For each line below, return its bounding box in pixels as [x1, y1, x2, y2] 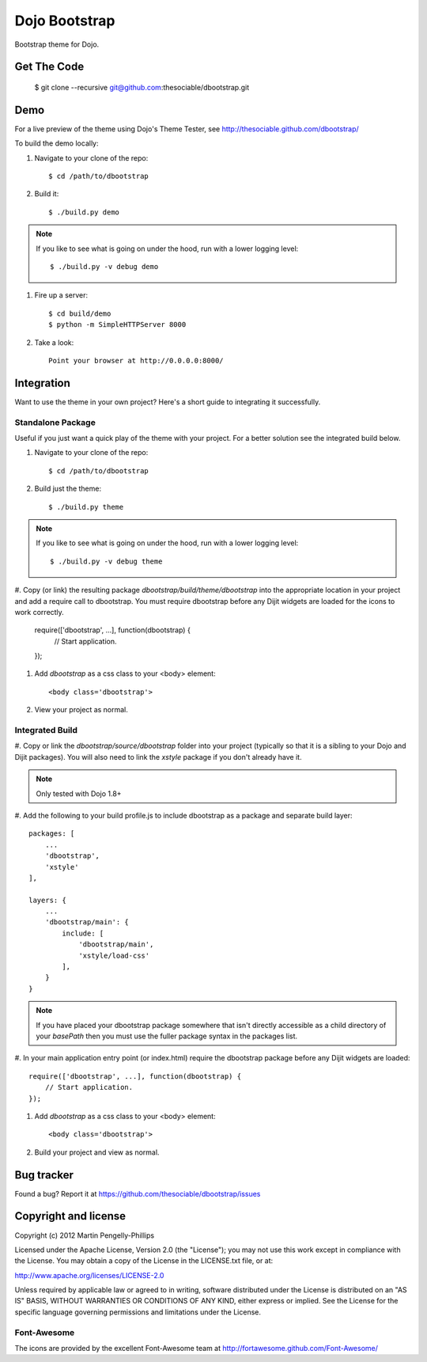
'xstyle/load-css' [78, 950, 150, 960]
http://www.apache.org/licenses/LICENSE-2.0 [14, 1270, 164, 1280]
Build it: [34, 189, 59, 199]
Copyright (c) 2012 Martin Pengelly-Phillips [14, 1231, 154, 1240]
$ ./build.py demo [48, 207, 120, 217]
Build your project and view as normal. [34, 1148, 160, 1157]
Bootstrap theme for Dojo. [14, 40, 100, 49]
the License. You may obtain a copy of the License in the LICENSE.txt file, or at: [14, 1256, 274, 1265]
